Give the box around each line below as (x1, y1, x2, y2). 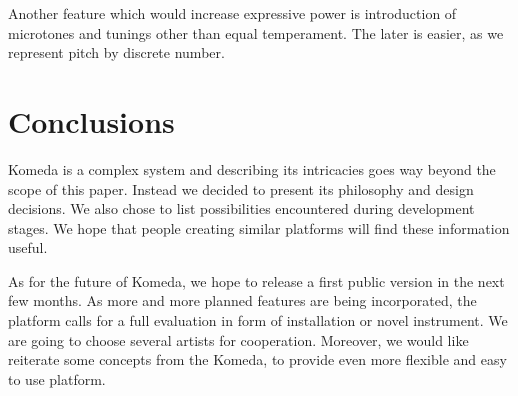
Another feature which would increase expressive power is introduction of (8, 3, 457, 23)
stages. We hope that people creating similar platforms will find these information (8, 217, 510, 238)
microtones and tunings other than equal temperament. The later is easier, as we (8, 22, 504, 43)
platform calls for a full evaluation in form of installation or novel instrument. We (8, 310, 508, 331)
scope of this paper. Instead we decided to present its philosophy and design (8, 178, 474, 199)
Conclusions (8, 100, 175, 141)
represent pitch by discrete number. (8, 42, 225, 63)
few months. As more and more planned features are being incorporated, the (8, 290, 477, 311)
